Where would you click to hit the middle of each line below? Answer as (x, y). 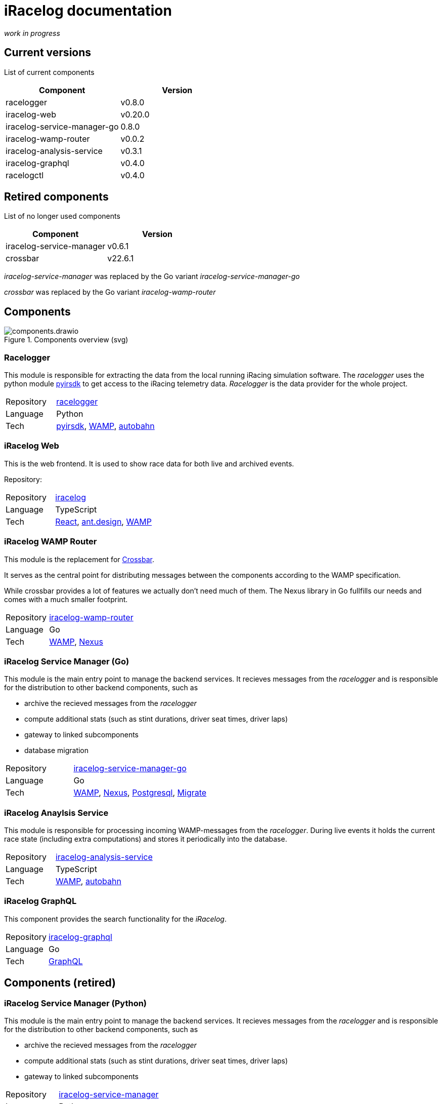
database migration (57, 751)
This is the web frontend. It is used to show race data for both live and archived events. (149, 463)
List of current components (49, 72)
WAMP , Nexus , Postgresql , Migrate (140, 793)
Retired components (56, 197)
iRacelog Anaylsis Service (56, 813)
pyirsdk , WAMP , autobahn (105, 426)
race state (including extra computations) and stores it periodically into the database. (146, 839)
